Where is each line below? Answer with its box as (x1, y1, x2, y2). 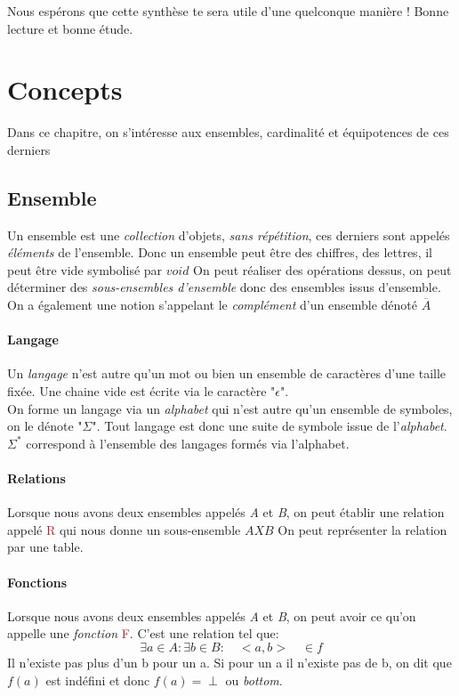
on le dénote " (7, 417, 83, 435)
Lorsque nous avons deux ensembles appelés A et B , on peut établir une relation (7, 503, 445, 522)
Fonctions (7, 572, 68, 591)
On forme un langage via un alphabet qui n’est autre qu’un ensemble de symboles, (7, 399, 453, 417)
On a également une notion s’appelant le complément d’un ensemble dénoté (7, 295, 417, 314)
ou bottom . (225, 670, 283, 689)
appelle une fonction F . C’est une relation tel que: (7, 624, 279, 643)
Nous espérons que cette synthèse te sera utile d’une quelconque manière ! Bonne (7, 2, 449, 20)
